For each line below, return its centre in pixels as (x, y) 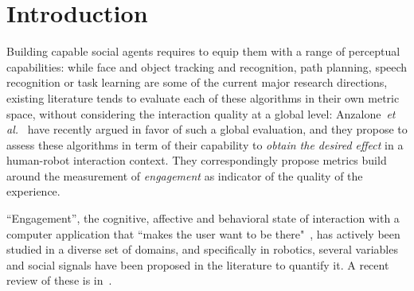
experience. (33, 191)
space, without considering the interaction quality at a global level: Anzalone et (201, 113)
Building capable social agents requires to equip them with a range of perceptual (203, 51)
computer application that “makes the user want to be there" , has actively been (203, 233)
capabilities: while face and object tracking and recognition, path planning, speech (207, 66)
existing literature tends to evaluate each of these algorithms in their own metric (203, 97)
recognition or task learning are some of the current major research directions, (197, 82)
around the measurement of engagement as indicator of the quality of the (185, 175)
